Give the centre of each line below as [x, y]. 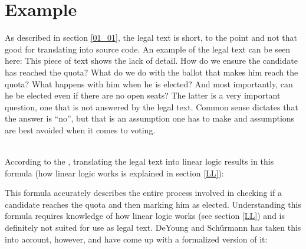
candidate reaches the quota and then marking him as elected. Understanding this [153, 204]
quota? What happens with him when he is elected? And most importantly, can [149, 83]
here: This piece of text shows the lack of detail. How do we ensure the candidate [151, 60]
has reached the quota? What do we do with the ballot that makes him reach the [152, 72]
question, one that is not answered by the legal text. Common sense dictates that [152, 107]
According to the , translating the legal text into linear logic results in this [139, 161]
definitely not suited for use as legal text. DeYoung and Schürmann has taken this [153, 227]
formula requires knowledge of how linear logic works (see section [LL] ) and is [145, 216]
